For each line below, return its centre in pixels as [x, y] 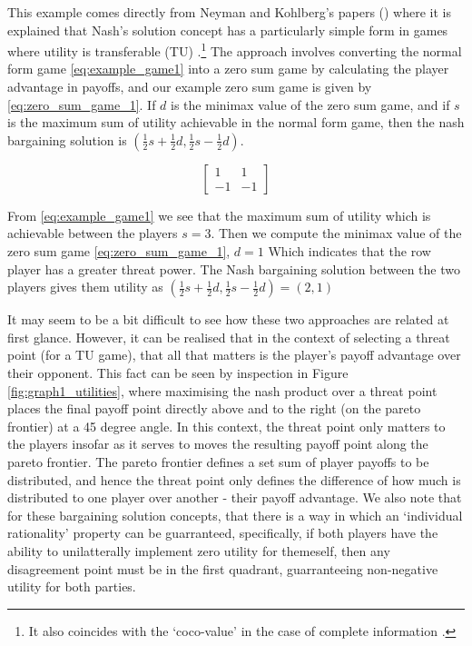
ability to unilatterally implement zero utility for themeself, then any [199, 550]
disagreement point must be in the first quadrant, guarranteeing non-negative [223, 568]
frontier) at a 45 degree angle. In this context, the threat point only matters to [226, 426]
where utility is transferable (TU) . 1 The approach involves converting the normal [235, 50]
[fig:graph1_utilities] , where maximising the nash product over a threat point [222, 390]
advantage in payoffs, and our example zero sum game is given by [190, 87]
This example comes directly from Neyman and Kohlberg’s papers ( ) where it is [230, 12]
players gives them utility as [85, 287]
